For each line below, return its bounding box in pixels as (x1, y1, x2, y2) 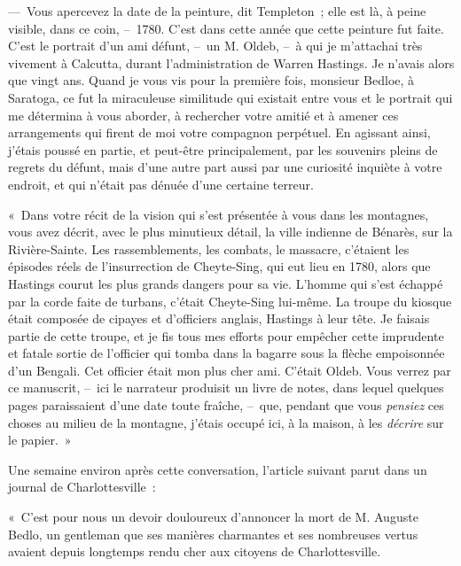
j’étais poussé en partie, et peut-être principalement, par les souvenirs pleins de (8, 140, 438, 159)
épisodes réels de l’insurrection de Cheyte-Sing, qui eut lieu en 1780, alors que (8, 257, 431, 275)
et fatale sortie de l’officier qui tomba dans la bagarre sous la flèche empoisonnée (8, 344, 445, 362)
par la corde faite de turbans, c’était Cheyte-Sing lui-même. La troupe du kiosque (8, 291, 452, 310)
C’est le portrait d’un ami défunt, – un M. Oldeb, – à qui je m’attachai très (8, 36, 423, 55)
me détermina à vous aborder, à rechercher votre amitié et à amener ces (8, 105, 399, 124)
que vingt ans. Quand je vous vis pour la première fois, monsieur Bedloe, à (8, 71, 415, 89)
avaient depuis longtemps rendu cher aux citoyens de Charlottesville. (8, 542, 381, 561)
